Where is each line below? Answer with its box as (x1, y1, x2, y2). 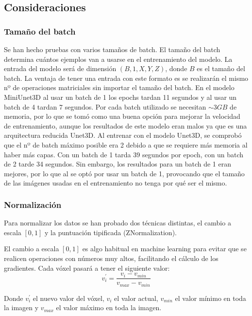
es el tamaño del (197, 63, 245, 74)
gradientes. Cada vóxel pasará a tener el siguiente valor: (4, 262, 170, 273)
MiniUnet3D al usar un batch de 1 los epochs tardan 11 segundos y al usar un (4, 92, 237, 102)
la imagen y (4, 302, 39, 313)
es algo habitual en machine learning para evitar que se (82, 243, 247, 254)
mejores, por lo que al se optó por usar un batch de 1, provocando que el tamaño (4, 168, 245, 178)
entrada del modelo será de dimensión (4, 63, 117, 74)
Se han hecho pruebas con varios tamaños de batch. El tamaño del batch (4, 44, 220, 54)
